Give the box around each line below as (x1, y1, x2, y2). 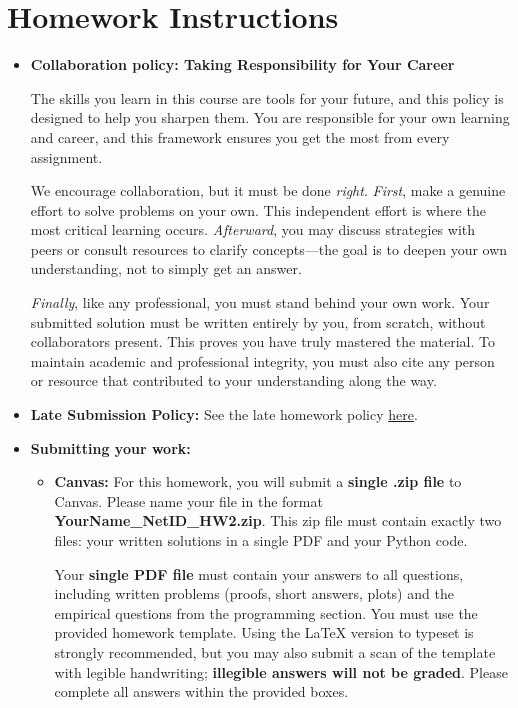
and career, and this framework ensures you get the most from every (30, 126, 450, 147)
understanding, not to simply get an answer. (30, 258, 302, 279)
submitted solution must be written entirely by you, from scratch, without (30, 311, 486, 332)
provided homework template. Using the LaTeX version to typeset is (54, 622, 474, 643)
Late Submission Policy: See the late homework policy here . (30, 404, 418, 425)
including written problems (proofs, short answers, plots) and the (54, 583, 454, 604)
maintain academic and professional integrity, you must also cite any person (30, 350, 495, 371)
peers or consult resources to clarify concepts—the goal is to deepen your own (30, 238, 508, 259)
